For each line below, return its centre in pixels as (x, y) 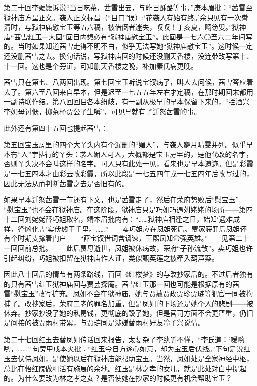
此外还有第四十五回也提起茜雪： (56, 128)
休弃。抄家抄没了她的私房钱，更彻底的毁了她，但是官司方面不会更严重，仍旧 (128, 313)
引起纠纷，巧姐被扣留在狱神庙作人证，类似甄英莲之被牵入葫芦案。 (111, 257)
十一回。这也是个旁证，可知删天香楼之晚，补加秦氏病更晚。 (101, 65)
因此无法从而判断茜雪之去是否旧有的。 (66, 183)
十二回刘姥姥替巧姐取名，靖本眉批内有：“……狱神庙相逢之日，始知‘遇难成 (122, 219)
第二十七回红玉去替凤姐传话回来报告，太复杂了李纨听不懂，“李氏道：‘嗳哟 (124, 339)
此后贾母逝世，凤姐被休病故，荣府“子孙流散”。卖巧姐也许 (159, 248)
